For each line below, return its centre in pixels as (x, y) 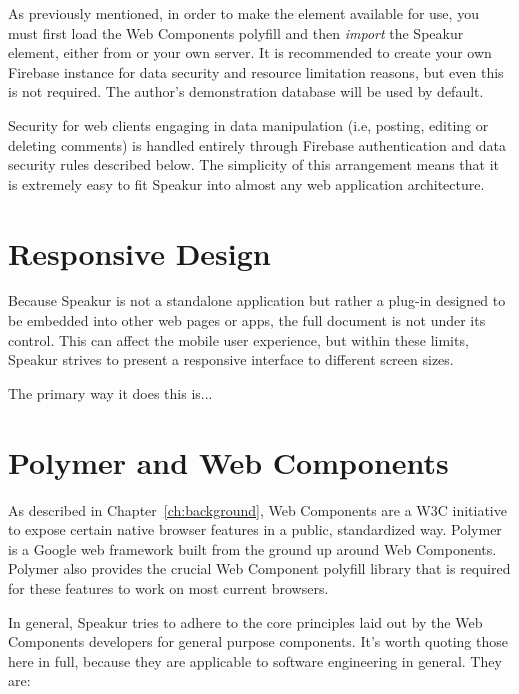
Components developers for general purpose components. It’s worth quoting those (258, 641)
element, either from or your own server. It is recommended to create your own (250, 52)
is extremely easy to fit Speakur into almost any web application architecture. (246, 183)
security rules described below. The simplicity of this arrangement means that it (254, 164)
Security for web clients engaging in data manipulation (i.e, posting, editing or (248, 124)
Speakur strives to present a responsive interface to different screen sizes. (231, 359)
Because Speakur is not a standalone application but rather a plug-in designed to (257, 300)
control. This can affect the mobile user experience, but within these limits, (238, 339)
